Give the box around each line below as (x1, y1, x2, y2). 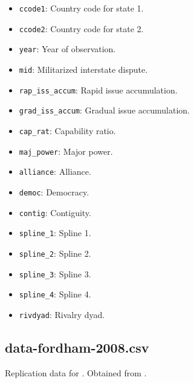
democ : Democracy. (19, 185, 89, 198)
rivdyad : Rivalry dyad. (19, 308, 105, 320)
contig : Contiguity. (19, 206, 91, 219)
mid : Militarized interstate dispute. (19, 63, 148, 75)
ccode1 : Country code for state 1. (19, 2, 144, 14)
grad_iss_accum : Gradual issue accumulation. (19, 104, 190, 117)
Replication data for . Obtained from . (5, 366, 147, 379)
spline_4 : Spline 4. (19, 288, 91, 300)
